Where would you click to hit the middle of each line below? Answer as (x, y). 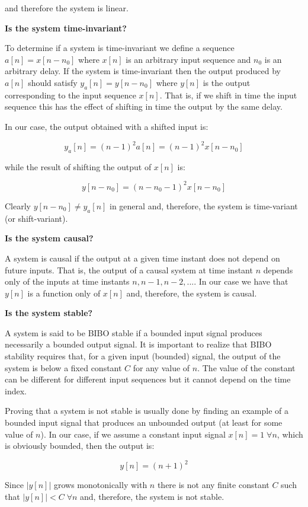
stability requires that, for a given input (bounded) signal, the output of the (143, 356)
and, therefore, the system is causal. (192, 293)
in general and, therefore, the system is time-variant (204, 205)
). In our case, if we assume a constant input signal (133, 434)
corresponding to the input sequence (70, 95)
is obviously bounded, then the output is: (80, 446)
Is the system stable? (49, 313)
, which (290, 434)
